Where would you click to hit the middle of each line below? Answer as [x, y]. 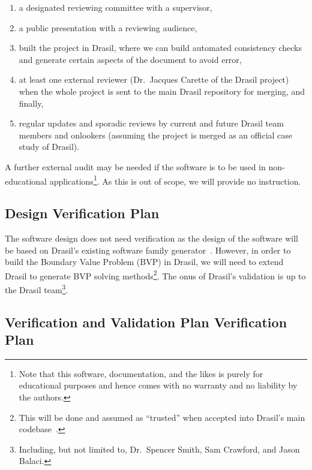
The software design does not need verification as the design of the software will [151, 238]
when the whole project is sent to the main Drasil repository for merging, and [162, 91]
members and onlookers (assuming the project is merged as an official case [156, 135]
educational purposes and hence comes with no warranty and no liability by [158, 385]
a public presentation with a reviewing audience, [108, 27]
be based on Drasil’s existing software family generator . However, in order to [148, 250]
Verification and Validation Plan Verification [146, 322]
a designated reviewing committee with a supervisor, [115, 7]
